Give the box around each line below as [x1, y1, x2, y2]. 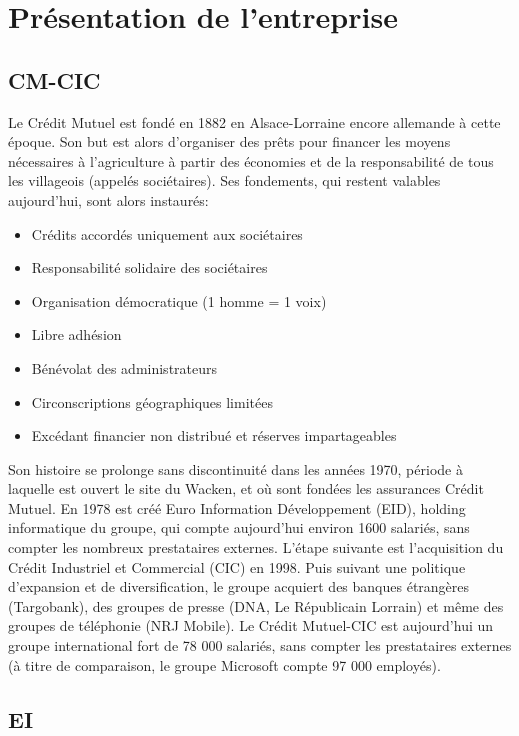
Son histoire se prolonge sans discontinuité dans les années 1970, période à [8, 458, 463, 479]
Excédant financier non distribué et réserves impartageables [31, 425, 397, 446]
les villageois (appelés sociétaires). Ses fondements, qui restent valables [8, 170, 441, 191]
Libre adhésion [31, 324, 122, 345]
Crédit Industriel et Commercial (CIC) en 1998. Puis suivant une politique [8, 556, 466, 577]
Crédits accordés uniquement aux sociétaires [31, 223, 303, 244]
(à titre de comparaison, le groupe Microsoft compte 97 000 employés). [8, 654, 441, 675]
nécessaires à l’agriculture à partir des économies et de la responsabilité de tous [8, 150, 494, 171]
